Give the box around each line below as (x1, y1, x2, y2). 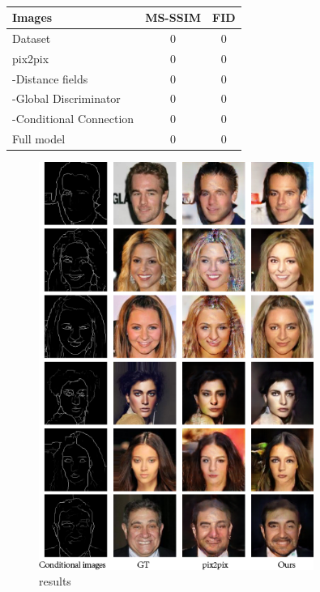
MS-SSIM (145, 9, 202, 25)
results (39, 573, 71, 590)
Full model (12, 130, 66, 147)
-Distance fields (12, 70, 88, 87)
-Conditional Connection (12, 110, 134, 127)
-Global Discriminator (12, 90, 121, 107)
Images (12, 9, 53, 25)
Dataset (12, 29, 51, 46)
